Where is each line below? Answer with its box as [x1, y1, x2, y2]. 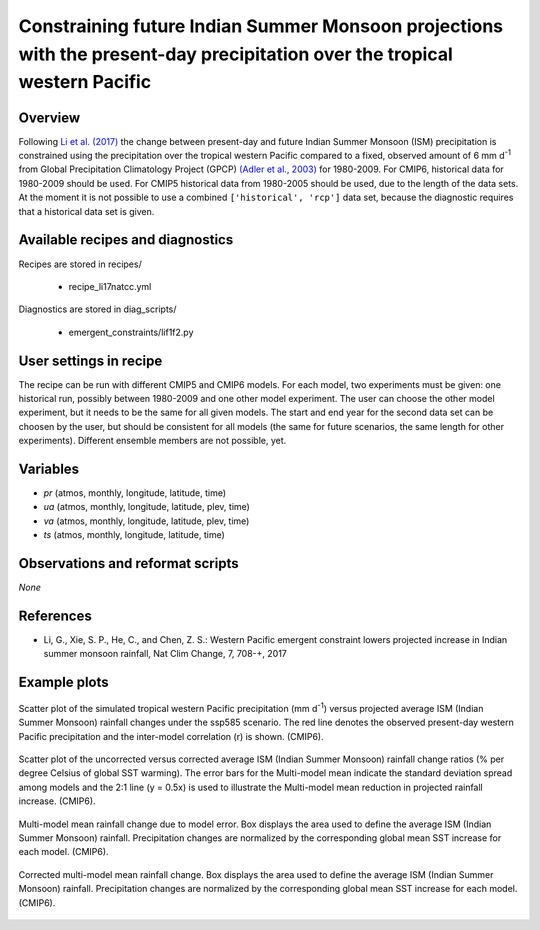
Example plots [18, 674, 109, 691]
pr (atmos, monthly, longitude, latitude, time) [43, 487, 227, 499]
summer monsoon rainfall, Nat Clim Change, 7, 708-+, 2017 [43, 648, 287, 660]
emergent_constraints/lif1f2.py [68, 326, 194, 338]
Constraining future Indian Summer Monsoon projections [18, 15, 504, 37]
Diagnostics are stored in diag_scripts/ [18, 303, 177, 315]
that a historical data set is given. [18, 205, 155, 217]
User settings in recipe [18, 352, 163, 369]
